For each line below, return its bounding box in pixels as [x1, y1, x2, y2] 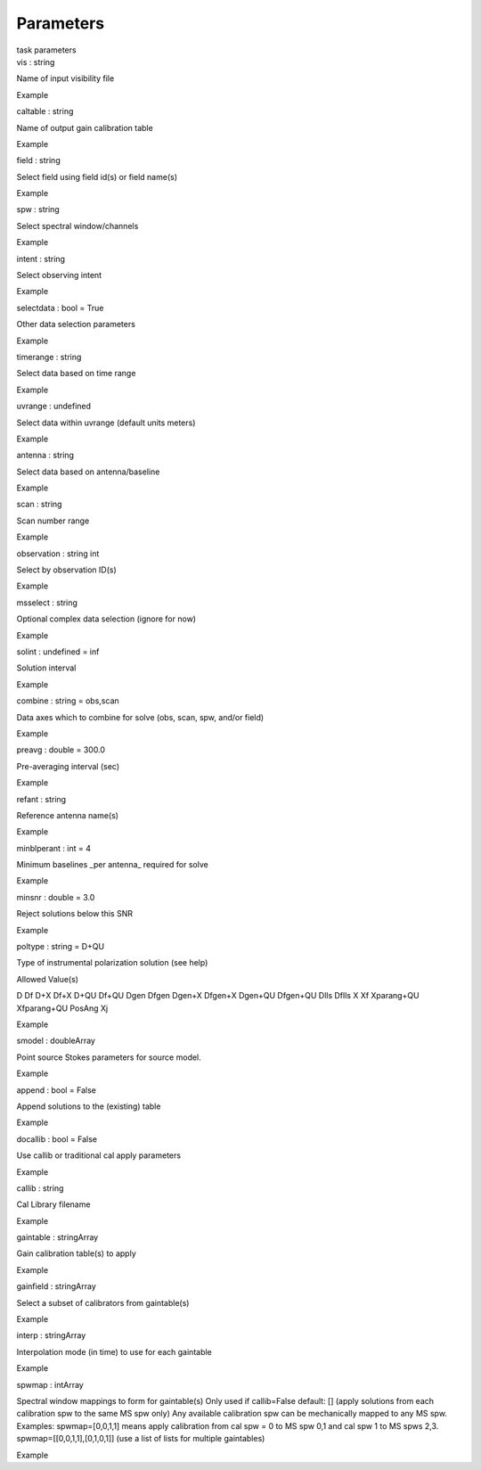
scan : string [16, 499, 62, 510]
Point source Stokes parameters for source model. [16, 1052, 202, 1063]
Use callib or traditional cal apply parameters [16, 1150, 182, 1161]
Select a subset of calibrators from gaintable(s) [16, 1297, 190, 1308]
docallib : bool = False [16, 1133, 98, 1145]
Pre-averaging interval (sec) [16, 760, 120, 771]
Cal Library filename [16, 1199, 91, 1210]
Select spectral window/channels [16, 220, 139, 231]
